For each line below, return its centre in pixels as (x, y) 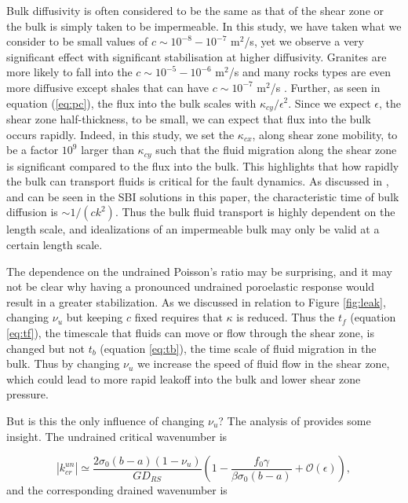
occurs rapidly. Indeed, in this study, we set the (120, 134)
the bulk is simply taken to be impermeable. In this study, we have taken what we (204, 26)
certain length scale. (55, 245)
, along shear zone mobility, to (325, 134)
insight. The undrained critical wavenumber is (117, 436)
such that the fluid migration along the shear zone (276, 150)
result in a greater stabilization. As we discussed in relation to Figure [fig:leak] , (196, 301)
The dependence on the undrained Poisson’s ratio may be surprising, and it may (199, 271)
